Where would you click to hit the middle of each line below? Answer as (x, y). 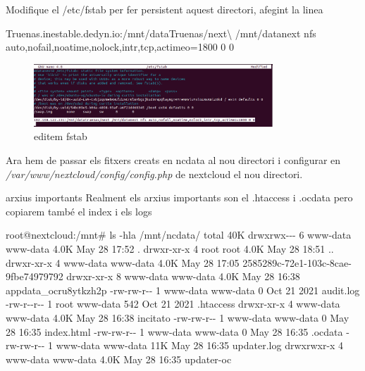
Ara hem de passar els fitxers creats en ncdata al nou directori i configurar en (173, 160)
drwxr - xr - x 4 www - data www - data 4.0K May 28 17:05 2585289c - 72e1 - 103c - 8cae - (179, 262)
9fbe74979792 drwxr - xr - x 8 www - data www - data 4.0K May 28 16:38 (153, 276)
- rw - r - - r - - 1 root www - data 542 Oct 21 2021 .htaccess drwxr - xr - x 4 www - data (173, 304)
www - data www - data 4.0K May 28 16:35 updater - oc (119, 359)
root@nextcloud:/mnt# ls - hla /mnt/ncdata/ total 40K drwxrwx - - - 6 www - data (179, 235)
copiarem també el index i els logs (79, 211)
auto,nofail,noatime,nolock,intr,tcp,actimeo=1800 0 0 (120, 47)
